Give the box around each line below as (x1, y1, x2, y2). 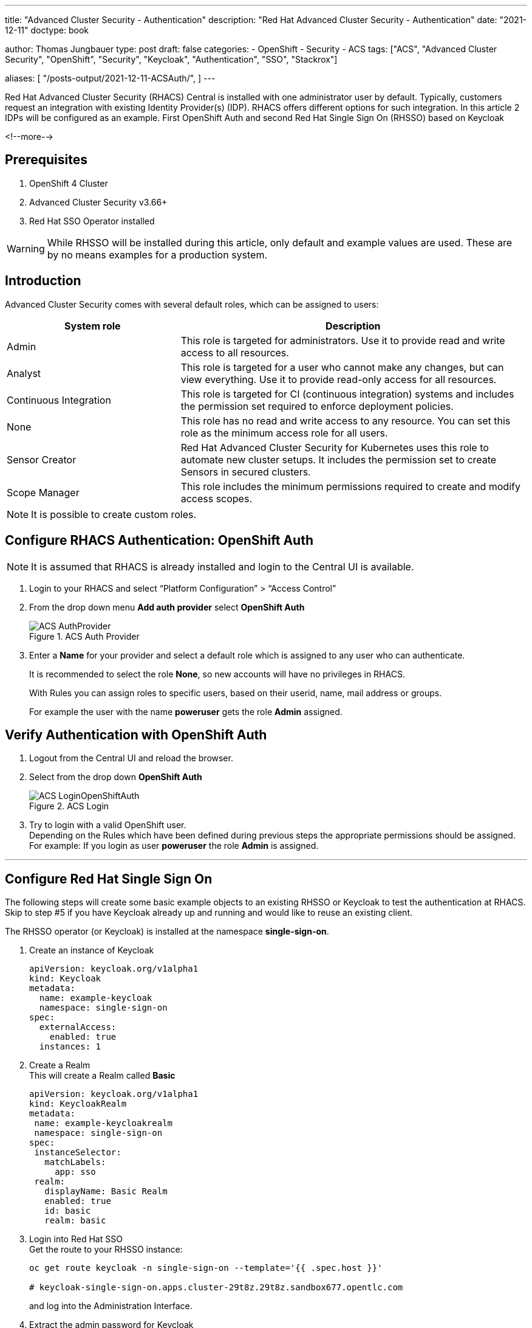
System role (64, 319, 121, 332)
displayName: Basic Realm (44, 1186, 168, 1197)
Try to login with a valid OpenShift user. (29, 820, 186, 831)
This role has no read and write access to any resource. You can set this (180, 414, 511, 427)
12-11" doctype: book (5, 25, 89, 35)
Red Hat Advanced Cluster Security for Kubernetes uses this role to (180, 441, 489, 454)
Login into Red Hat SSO (29, 1234, 123, 1245)
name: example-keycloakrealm (34, 1118, 173, 1129)
